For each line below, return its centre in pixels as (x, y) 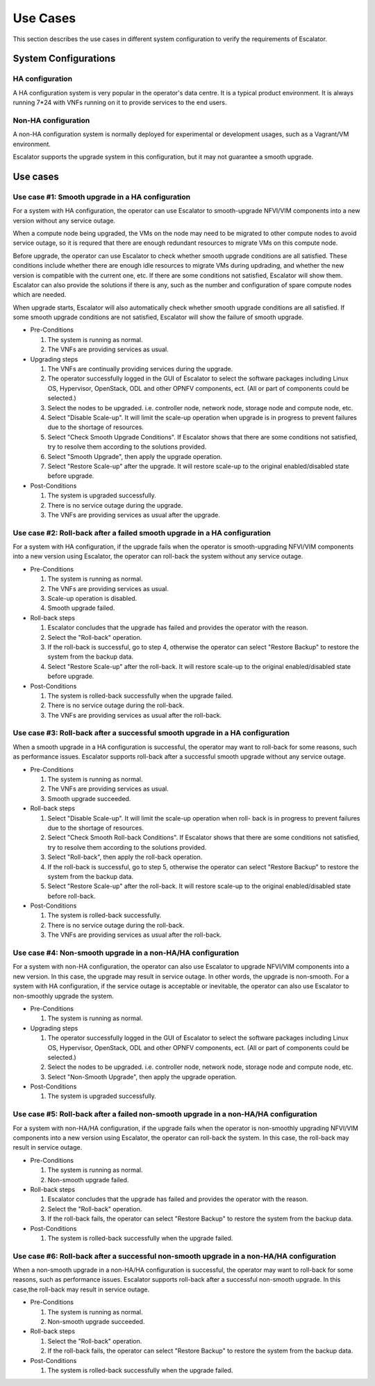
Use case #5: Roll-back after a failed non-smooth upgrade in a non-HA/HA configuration (165, 1114)
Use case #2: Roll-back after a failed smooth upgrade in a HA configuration (142, 533)
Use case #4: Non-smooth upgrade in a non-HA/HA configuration (126, 953)
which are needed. (40, 295)
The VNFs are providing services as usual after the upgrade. (134, 515)
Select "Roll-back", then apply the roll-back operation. (125, 857)
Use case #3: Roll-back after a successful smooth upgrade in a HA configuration (151, 733)
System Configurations (64, 59)
